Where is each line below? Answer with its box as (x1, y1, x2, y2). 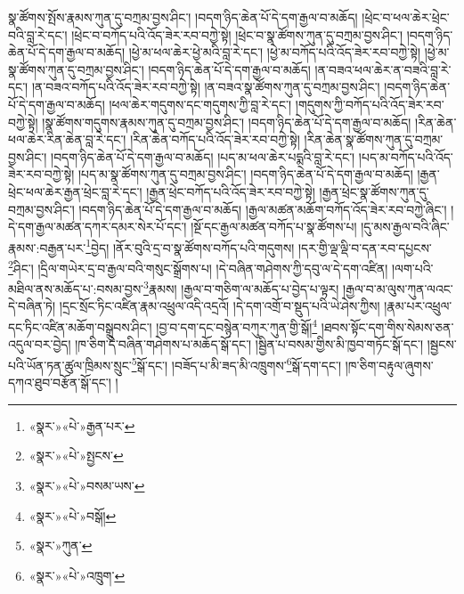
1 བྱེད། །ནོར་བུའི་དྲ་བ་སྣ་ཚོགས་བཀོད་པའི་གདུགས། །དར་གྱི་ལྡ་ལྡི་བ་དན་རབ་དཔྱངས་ (85, 235, 432, 256)
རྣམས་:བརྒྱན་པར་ (8, 238, 86, 256)
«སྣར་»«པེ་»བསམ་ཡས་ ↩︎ (28, 476, 145, 494)
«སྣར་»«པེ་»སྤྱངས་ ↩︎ (28, 446, 124, 465)
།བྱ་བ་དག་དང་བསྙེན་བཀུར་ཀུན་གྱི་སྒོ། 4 (156, 315, 318, 336)
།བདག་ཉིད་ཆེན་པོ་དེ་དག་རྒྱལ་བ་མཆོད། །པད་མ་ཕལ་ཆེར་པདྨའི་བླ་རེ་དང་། (51, 147, 355, 166)
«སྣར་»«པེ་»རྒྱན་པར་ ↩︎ (28, 416, 135, 435)
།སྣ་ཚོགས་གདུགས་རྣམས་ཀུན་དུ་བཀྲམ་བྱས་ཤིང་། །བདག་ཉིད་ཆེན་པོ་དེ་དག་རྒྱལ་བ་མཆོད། (42, 112, 411, 131)
